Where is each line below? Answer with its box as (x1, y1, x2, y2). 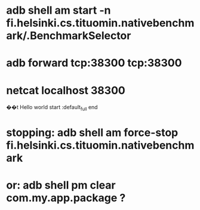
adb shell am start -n (6, 4, 111, 17)
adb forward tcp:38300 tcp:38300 (6, 56, 182, 70)
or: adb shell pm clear (6, 178, 116, 192)
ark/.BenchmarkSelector (6, 29, 131, 42)
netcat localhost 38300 (6, 84, 125, 97)
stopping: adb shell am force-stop (6, 126, 179, 140)
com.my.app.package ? (6, 192, 126, 205)
